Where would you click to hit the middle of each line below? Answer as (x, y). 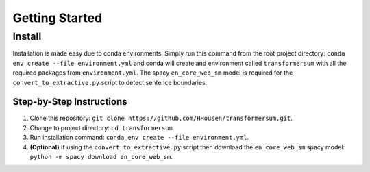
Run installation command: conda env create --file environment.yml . (139, 138)
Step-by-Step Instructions (70, 102)
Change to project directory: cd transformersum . (102, 127)
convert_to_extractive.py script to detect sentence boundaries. (110, 82)
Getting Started (58, 18)
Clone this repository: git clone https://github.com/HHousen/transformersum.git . (161, 118)
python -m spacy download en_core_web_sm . (101, 157)
